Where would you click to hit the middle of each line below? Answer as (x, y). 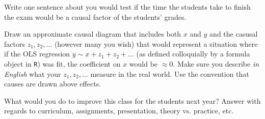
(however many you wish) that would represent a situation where (156, 43)
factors (15, 43)
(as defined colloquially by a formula (193, 54)
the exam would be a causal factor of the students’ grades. (95, 17)
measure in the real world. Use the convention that (170, 73)
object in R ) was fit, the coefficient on (62, 63)
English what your (33, 73)
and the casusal (234, 34)
